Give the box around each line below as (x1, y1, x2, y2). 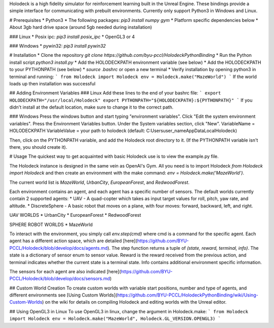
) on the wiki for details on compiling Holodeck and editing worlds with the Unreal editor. (42, 299, 227, 305)
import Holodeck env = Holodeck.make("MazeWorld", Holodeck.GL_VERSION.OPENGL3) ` (9, 316, 221, 322)
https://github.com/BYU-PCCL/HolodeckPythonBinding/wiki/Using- (117, 292, 258, 298)
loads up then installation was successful (9, 80, 96, 86)
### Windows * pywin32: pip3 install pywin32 (9, 43, 106, 49)
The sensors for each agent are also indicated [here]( (9, 268, 121, 274)
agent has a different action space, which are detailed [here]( (9, 238, 138, 244)
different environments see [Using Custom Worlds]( (9, 292, 118, 298)
